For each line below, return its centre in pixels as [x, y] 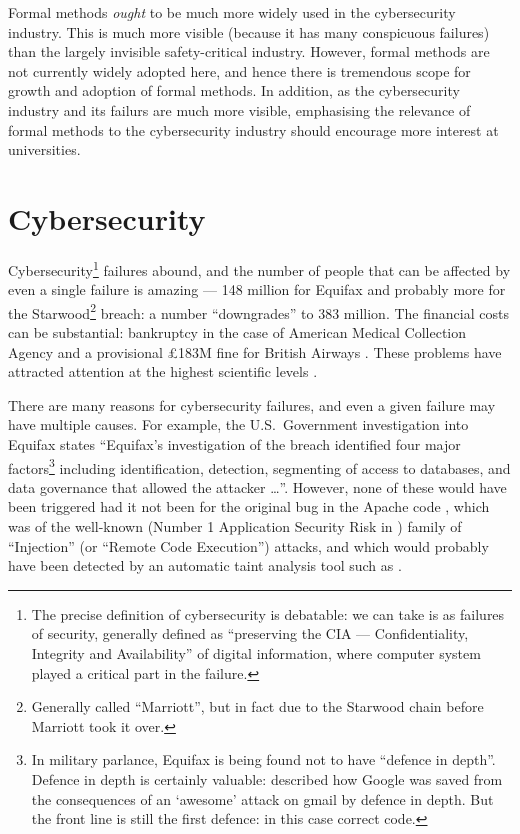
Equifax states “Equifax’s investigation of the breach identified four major [234, 443]
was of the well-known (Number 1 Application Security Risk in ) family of [235, 525]
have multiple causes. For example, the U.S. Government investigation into [238, 424]
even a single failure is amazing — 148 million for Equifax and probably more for [257, 289]
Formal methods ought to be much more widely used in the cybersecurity [232, 12]
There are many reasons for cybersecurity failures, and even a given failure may [252, 404]
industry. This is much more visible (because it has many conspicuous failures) [249, 31]
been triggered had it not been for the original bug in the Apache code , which [249, 506]
